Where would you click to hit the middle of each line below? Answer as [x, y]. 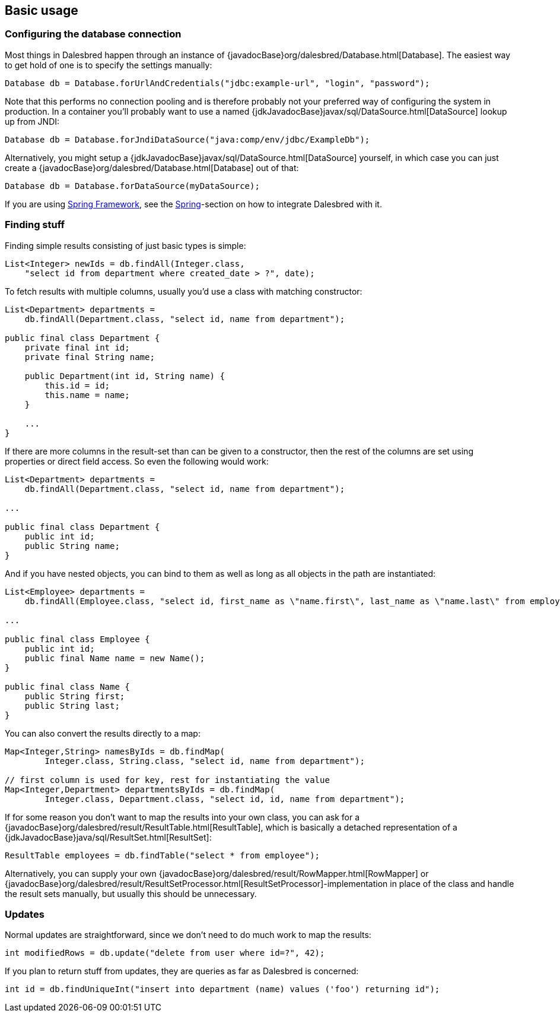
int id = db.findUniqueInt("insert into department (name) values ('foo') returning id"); [222, 989]
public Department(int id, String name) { [125, 376]
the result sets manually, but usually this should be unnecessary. [131, 893]
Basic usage [42, 10]
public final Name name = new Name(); [115, 658]
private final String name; [90, 357]
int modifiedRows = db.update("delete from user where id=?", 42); [165, 953]
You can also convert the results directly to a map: [103, 733]
